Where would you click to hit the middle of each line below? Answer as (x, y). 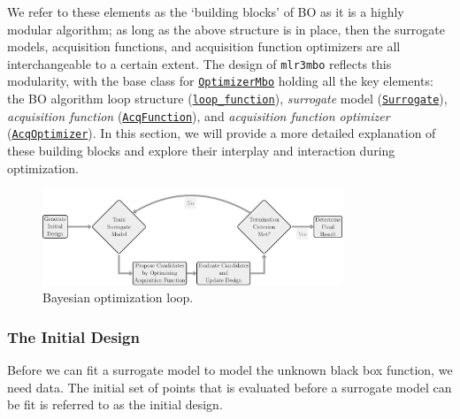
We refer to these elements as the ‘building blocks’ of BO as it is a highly (206, 11)
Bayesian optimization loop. (118, 297)
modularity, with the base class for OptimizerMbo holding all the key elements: (220, 81)
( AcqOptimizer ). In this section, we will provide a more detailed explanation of (222, 133)
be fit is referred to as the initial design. (115, 404)
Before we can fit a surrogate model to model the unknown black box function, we (230, 370)
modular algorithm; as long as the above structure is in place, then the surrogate (226, 29)
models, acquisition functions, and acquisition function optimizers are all (204, 46)
